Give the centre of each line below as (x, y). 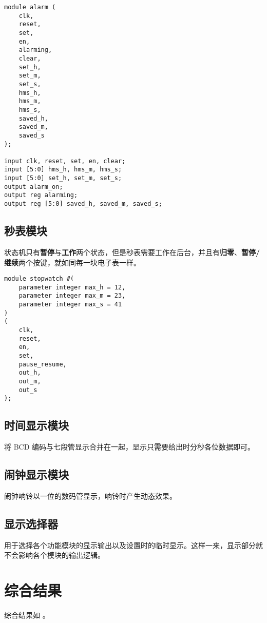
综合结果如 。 (27, 615)
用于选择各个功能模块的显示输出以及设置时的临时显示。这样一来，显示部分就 (133, 545)
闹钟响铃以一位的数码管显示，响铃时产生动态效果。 (90, 495)
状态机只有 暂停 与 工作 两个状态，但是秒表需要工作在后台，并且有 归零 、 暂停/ (132, 252)
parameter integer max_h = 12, (72, 287)
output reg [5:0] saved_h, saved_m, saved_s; (83, 204)
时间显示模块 (36, 425)
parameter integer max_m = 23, (72, 296)
